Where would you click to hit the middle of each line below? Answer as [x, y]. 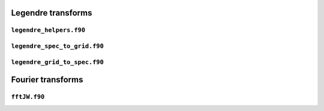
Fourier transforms [47, 80]
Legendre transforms [52, 13]
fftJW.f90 [28, 97]
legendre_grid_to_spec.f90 [58, 62]
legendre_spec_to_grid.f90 [58, 46]
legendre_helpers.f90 [48, 30]
